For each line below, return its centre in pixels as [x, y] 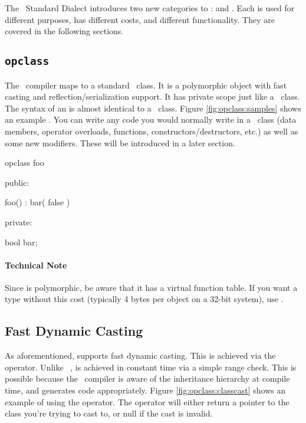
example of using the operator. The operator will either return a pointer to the [147, 401]
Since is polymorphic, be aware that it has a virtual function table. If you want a [151, 287]
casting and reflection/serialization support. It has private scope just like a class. [152, 96]
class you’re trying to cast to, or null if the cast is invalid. [109, 413]
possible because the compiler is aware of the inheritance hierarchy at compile [147, 378]
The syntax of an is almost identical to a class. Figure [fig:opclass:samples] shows [153, 108]
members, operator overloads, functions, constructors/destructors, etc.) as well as [152, 131]
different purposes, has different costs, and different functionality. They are [140, 19]
